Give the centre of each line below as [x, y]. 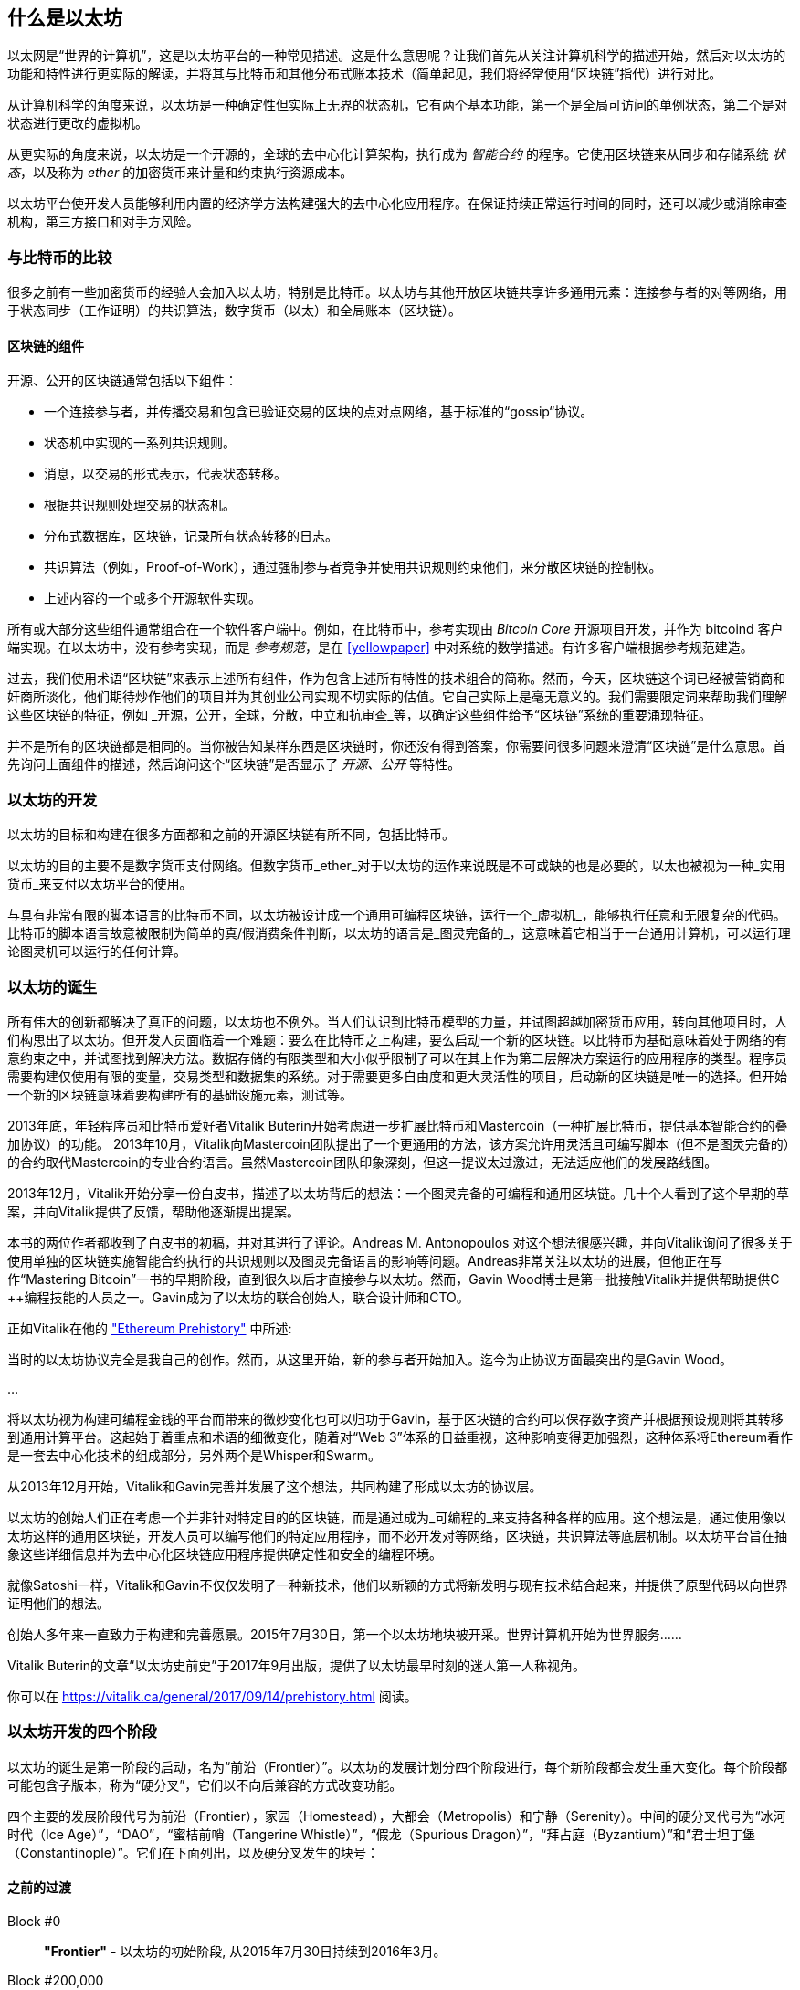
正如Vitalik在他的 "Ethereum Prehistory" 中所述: [150, 1328]
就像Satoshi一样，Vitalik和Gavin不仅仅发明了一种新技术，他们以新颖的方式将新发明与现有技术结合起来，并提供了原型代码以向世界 [398, 1585]
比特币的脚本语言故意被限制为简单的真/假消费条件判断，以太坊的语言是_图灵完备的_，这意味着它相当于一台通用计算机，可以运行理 [399, 933]
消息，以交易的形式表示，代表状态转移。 [165, 474]
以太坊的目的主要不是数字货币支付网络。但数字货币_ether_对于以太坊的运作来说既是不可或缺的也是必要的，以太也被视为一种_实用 [396, 866]
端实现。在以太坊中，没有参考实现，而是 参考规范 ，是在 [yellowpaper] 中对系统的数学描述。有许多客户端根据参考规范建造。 [380, 648]
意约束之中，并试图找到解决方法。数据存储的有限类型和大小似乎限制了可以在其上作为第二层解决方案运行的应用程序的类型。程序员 [397, 1058]
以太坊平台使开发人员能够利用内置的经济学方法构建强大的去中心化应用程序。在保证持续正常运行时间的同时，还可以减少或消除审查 [397, 204]
